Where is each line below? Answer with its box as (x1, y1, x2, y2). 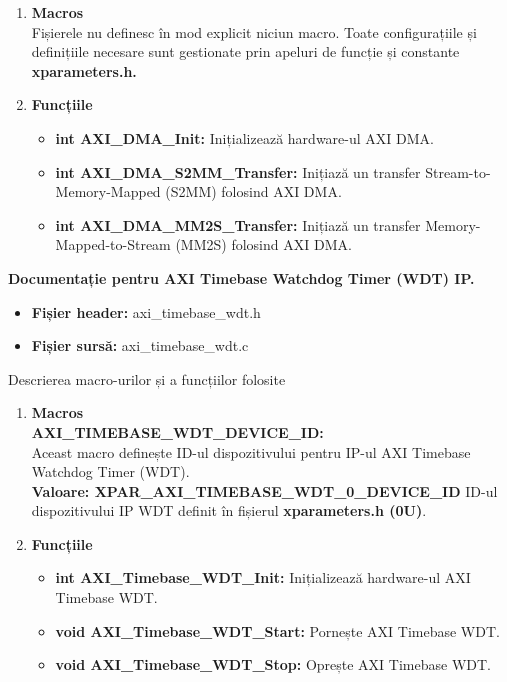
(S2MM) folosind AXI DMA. (165, 181, 342, 202)
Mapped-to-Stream (55, 234, 171, 255)
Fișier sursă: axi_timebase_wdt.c (31, 335, 249, 356)
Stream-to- (425, 161, 491, 182)
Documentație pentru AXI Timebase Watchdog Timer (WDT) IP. (8, 267, 475, 288)
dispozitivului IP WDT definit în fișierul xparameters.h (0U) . (31, 500, 427, 521)
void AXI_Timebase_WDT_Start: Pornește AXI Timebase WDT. (55, 620, 500, 641)
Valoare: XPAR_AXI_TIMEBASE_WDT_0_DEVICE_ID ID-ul (31, 480, 498, 501)
